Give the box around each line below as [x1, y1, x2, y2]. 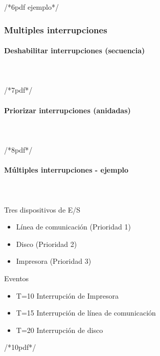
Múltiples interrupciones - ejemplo [4, 164, 129, 175]
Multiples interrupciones [4, 23, 107, 36]
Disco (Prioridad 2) [16, 238, 77, 249]
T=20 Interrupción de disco [16, 324, 103, 335]
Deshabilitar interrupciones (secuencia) [4, 45, 145, 56]
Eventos [4, 273, 29, 283]
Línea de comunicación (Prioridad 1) [16, 221, 131, 232]
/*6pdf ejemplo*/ [4, 2, 59, 12]
